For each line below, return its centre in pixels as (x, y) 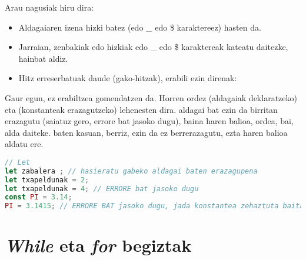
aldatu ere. (24, 144)
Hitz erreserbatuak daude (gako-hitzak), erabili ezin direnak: (128, 78)
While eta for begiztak (98, 245)
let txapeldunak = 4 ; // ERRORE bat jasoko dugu (102, 189)
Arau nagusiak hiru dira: (49, 7)
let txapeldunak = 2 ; (47, 180)
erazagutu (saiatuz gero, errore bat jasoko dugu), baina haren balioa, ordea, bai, (149, 121)
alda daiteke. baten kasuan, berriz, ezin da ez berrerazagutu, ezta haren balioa (146, 132)
